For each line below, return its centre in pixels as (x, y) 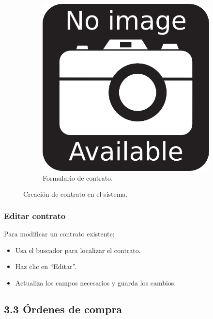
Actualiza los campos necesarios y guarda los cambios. (96, 282)
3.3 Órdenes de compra (63, 309)
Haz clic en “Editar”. (46, 266)
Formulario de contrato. (78, 177)
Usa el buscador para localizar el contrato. (78, 250)
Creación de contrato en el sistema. (76, 194)
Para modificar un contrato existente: (59, 234)
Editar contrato (35, 215)
